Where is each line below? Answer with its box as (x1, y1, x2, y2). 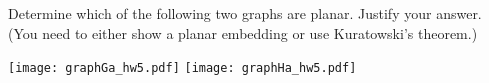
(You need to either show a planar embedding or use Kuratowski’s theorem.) (8, 22, 478, 43)
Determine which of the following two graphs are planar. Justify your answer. (8, 3, 482, 23)
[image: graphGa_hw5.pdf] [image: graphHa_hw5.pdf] (8, 61, 357, 76)
